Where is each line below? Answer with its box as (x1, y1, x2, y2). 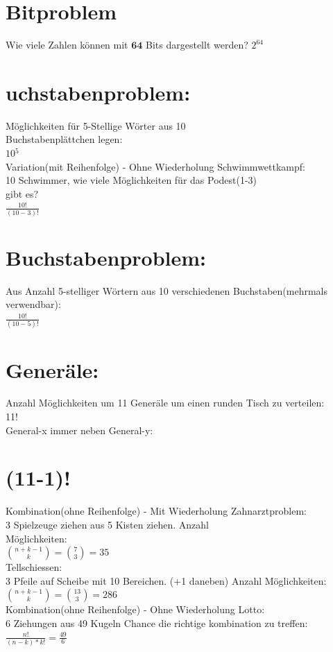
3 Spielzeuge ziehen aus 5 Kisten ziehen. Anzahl (6, 517, 209, 531)
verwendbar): (6, 297, 61, 311)
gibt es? (6, 186, 39, 200)
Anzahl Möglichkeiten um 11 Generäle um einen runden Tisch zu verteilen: (6, 395, 325, 410)
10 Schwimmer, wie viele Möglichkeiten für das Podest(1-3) (6, 173, 257, 187)
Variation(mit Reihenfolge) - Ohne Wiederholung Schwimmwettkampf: (6, 159, 305, 173)
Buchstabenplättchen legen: (6, 132, 123, 146)
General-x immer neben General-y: (6, 422, 153, 437)
